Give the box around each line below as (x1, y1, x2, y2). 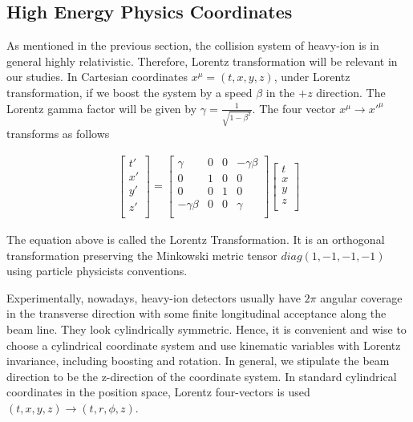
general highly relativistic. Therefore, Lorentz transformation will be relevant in (6, 52, 398, 69)
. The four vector (252, 99, 336, 116)
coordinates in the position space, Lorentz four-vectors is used (6, 383, 310, 400)
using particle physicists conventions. (6, 262, 188, 279)
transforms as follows (6, 125, 110, 142)
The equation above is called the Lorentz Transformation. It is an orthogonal (6, 231, 385, 248)
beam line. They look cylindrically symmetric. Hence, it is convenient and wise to (6, 321, 407, 338)
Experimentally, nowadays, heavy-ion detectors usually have (6, 289, 301, 306)
